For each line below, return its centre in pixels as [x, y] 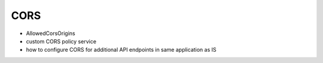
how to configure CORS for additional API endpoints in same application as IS [121, 50]
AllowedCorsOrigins [51, 33]
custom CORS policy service [61, 41]
